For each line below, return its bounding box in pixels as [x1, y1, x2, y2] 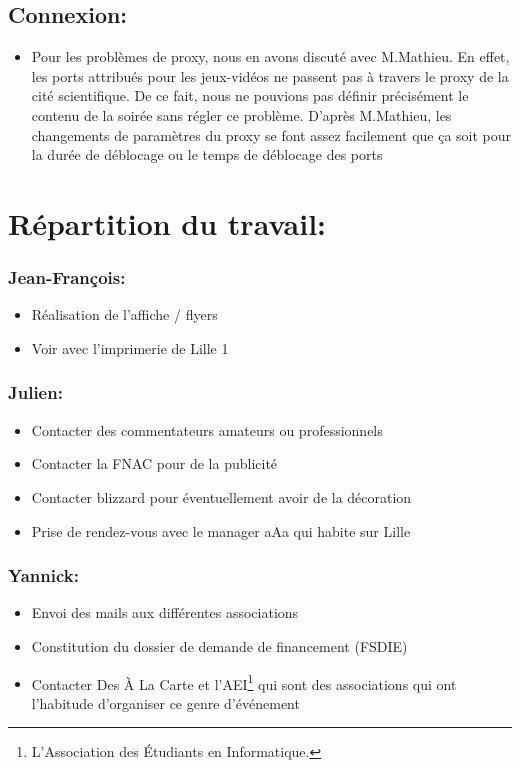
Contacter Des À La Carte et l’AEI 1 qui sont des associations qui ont [31, 670, 457, 694]
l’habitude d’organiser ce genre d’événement [31, 692, 300, 713]
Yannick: [8, 563, 79, 588]
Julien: [8, 380, 63, 405]
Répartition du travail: [8, 202, 327, 243]
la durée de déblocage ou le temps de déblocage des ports [31, 144, 383, 165]
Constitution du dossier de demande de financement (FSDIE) [31, 635, 408, 656]
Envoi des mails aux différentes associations [31, 602, 299, 623]
